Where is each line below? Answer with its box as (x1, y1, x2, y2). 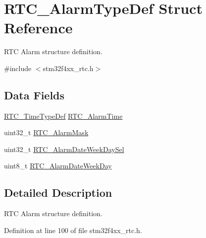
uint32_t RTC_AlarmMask (4, 127, 89, 138)
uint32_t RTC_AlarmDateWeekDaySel (4, 144, 124, 154)
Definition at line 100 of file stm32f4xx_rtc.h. (4, 225, 142, 235)
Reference (4, 17, 73, 38)
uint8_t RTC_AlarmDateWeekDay (4, 160, 112, 171)
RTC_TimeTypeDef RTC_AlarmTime (4, 110, 123, 121)
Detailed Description (4, 185, 112, 200)
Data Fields (4, 87, 65, 102)
